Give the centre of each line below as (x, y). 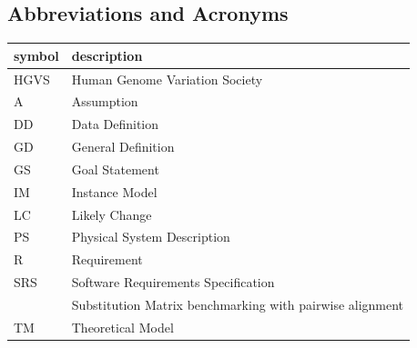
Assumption (105, 101)
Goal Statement (115, 169)
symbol (36, 55)
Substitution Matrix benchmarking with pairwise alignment (238, 304)
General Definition (123, 147)
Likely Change (112, 214)
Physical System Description (151, 237)
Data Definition (115, 124)
